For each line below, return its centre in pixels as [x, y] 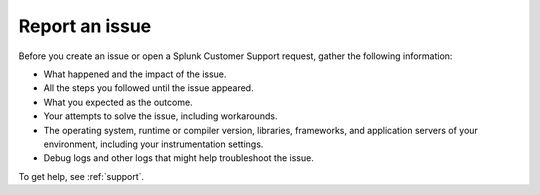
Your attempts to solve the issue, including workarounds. [160, 116]
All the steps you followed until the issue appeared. [148, 88]
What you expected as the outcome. [118, 102]
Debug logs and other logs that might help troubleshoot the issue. [178, 158]
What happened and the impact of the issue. [135, 74]
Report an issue [85, 26]
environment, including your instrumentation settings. [153, 144]
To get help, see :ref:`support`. [81, 176]
